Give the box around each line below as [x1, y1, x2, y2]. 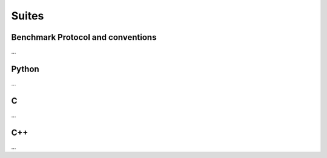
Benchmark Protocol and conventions [11, 32, 157, 42]
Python [11, 64, 39, 74]
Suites [11, 9, 44, 22]
